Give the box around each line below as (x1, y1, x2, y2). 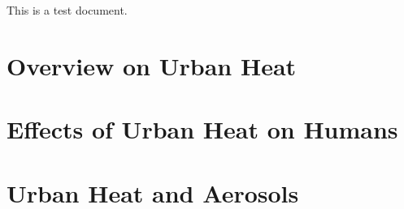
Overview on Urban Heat (7, 49, 297, 82)
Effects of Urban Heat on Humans (7, 113, 398, 146)
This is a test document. (7, 2, 128, 18)
